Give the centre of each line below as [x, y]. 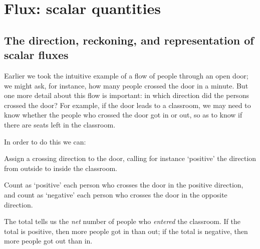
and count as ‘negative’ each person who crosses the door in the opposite [116, 194]
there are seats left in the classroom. [60, 124]
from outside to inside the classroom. [61, 168]
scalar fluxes [36, 55]
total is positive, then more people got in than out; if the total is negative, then [126, 231]
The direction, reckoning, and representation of [129, 40]
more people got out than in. [48, 241]
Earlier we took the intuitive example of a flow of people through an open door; [126, 75]
